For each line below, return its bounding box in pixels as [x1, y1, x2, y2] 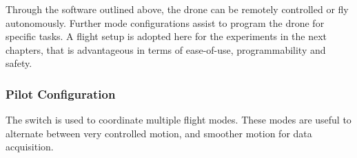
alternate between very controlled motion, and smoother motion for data [6, 126, 312, 140]
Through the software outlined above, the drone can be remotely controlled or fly [6, 2, 349, 16]
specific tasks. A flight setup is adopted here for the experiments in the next [6, 29, 327, 43]
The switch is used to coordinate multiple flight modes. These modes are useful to [6, 112, 351, 127]
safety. [6, 56, 32, 70]
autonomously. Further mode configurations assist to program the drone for [6, 15, 325, 30]
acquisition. [6, 139, 54, 154]
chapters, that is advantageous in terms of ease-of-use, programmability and [6, 42, 326, 57]
